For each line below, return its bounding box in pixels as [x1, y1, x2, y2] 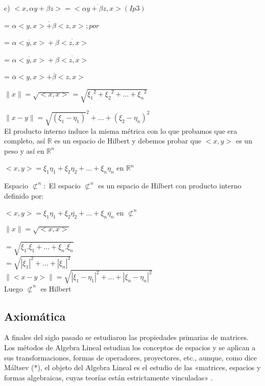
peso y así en [4, 145, 44, 156]
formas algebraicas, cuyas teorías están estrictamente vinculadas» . [4, 372, 213, 382]
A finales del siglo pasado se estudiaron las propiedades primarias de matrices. [4, 332, 249, 343]
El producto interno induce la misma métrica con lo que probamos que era [4, 125, 237, 136]
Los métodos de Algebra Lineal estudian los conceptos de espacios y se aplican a [4, 342, 256, 352]
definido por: [4, 190, 44, 201]
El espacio [49, 180, 81, 191]
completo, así [4, 135, 45, 146]
